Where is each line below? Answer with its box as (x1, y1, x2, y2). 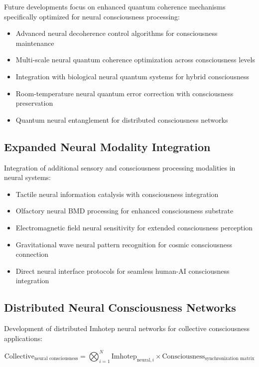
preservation (15, 98, 53, 108)
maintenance (15, 37, 54, 48)
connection (15, 249, 49, 259)
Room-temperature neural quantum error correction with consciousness (15, 88, 234, 98)
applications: (4, 333, 43, 343)
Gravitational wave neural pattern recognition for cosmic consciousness (15, 239, 233, 249)
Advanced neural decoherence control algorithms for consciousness (15, 28, 218, 38)
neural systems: (4, 172, 51, 183)
